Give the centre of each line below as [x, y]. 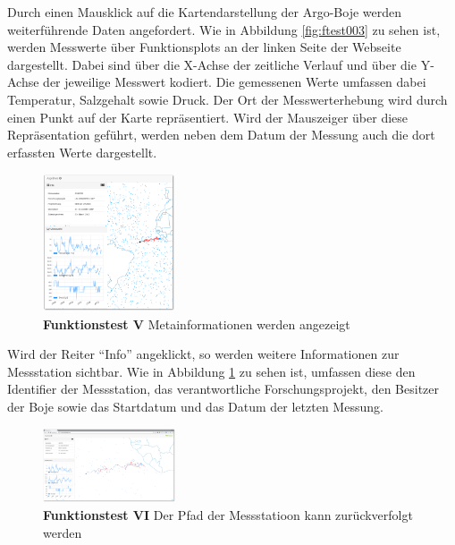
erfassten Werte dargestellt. [82, 152]
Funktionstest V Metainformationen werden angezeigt [197, 324]
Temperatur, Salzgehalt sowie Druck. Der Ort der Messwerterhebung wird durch [227, 99]
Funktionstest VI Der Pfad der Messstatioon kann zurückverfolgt [228, 515]
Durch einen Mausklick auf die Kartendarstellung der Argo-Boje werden [205, 12]
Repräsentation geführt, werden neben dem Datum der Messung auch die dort [221, 135]
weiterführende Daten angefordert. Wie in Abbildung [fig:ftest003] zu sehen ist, [224, 29]
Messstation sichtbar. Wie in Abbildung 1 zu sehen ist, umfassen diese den [211, 371]
